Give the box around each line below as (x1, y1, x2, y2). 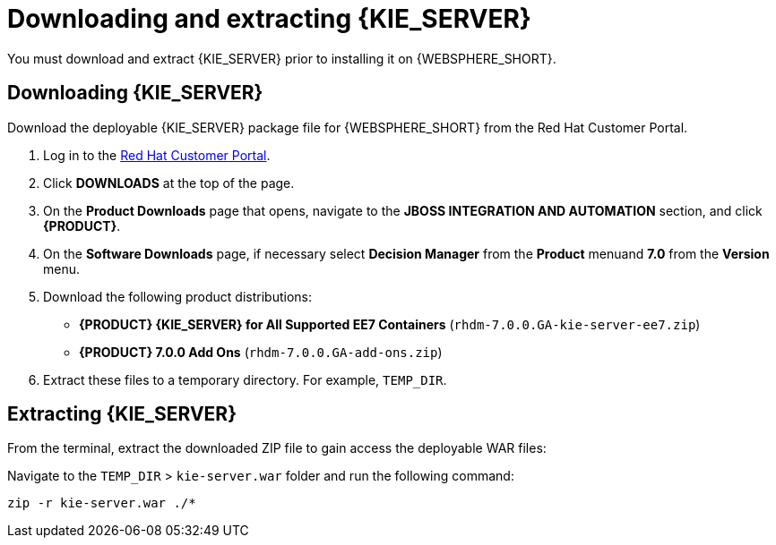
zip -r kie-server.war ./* (7, 496, 196, 511)
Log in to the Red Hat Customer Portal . (43, 147, 271, 163)
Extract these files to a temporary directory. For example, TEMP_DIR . (43, 371, 447, 387)
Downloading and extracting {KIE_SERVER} (7, 4, 531, 34)
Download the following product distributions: (43, 288, 312, 304)
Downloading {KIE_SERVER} (7, 81, 263, 105)
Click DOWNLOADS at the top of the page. (43, 175, 295, 191)
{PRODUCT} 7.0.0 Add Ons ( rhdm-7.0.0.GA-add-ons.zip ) (79, 344, 443, 360)
